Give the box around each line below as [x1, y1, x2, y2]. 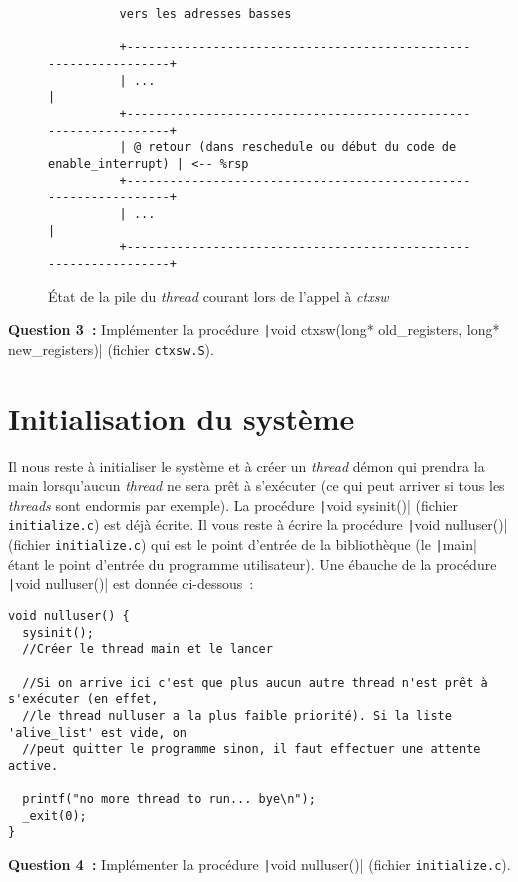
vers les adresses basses [119, 7, 292, 21]
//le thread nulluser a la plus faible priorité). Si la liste [22, 708, 452, 723]
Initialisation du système [8, 397, 355, 438]
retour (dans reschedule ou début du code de [148, 140, 457, 155]
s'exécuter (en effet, [8, 692, 159, 707]
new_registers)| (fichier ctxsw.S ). [8, 338, 214, 359]
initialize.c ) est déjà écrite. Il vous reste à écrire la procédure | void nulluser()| [8, 514, 508, 535]
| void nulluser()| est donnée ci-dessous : [8, 573, 254, 594]
